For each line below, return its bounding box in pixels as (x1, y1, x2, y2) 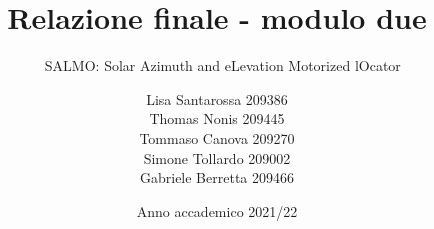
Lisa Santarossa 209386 (146, 88, 288, 109)
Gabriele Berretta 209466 (139, 167, 294, 188)
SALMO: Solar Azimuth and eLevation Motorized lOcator (44, 55, 401, 76)
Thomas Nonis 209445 (149, 108, 285, 129)
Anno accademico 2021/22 (136, 200, 298, 221)
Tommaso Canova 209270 (139, 127, 295, 148)
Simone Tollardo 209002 (143, 147, 291, 168)
